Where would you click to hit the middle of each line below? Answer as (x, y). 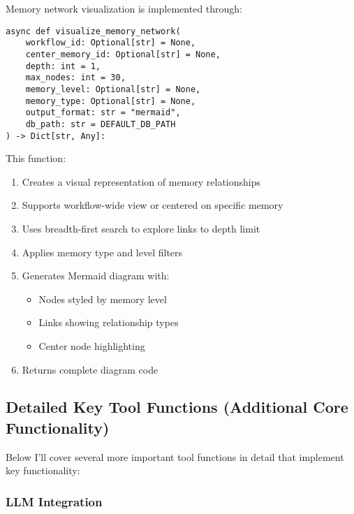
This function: (36, 158)
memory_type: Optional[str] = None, (111, 101)
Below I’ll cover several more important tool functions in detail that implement (175, 456)
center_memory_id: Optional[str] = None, (123, 54)
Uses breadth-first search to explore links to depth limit (141, 228)
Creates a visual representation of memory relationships (141, 181)
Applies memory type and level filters (102, 252)
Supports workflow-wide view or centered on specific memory (153, 205)
